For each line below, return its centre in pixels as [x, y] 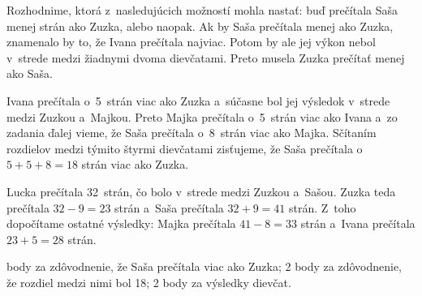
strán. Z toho [322, 207]
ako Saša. [30, 73]
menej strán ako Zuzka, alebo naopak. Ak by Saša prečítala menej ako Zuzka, [200, 26]
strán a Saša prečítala [169, 207]
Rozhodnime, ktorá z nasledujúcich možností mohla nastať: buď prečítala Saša [202, 10]
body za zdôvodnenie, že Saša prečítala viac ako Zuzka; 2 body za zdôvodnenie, [205, 266]
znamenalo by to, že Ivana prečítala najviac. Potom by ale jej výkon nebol [191, 42]
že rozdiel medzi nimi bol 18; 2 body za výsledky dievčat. [149, 282]
